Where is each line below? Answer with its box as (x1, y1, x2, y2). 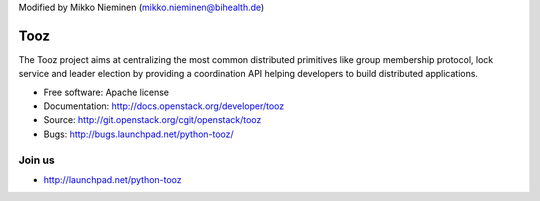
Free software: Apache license (43, 86, 170, 98)
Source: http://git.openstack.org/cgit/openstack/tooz (43, 114, 262, 126)
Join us (18, 153, 55, 167)
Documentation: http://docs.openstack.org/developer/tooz (43, 100, 285, 112)
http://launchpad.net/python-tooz (43, 174, 182, 185)
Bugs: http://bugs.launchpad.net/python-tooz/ (43, 128, 234, 140)
